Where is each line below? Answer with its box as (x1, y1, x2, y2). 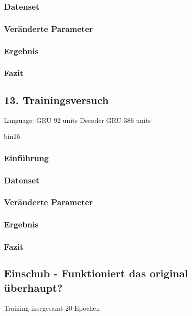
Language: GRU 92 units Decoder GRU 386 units (4, 115, 151, 125)
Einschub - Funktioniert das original (4, 266, 188, 281)
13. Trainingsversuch (4, 92, 109, 107)
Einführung (4, 151, 49, 164)
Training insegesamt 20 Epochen (4, 302, 100, 313)
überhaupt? (4, 280, 63, 295)
